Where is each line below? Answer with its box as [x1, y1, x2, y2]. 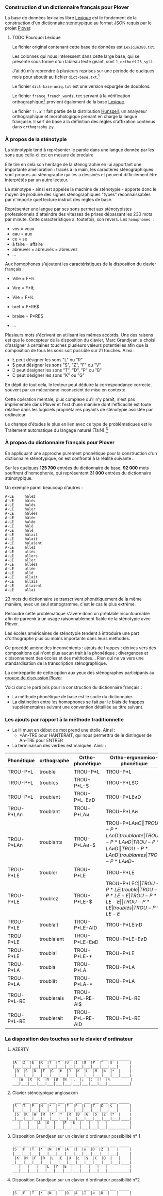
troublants [39, 839, 63, 846]
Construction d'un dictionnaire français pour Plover [5, 4, 130, 11]
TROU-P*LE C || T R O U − [106, 880, 160, 887]
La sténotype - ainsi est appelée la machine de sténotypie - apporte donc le [5, 186, 157, 192]
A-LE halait [5, 536, 38, 541]
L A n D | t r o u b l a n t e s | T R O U [106, 852, 162, 859]
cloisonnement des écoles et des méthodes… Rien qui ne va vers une [5, 655, 144, 661]
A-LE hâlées [5, 511, 38, 516]
